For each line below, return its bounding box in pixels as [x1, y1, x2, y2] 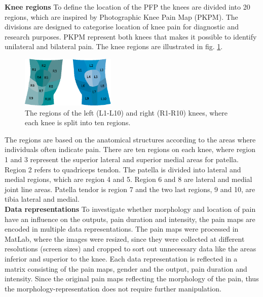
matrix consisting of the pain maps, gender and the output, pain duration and [5, 263, 247, 274]
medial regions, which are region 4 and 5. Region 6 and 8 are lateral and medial [5, 174, 252, 184]
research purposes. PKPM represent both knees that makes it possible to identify [5, 31, 257, 42]
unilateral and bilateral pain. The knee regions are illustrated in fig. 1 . [5, 41, 223, 52]
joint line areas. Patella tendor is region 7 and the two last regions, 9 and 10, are [5, 183, 255, 194]
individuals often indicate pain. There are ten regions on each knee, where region [5, 144, 256, 155]
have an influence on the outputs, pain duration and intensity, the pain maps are [5, 213, 255, 224]
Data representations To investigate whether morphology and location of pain [5, 203, 256, 214]
